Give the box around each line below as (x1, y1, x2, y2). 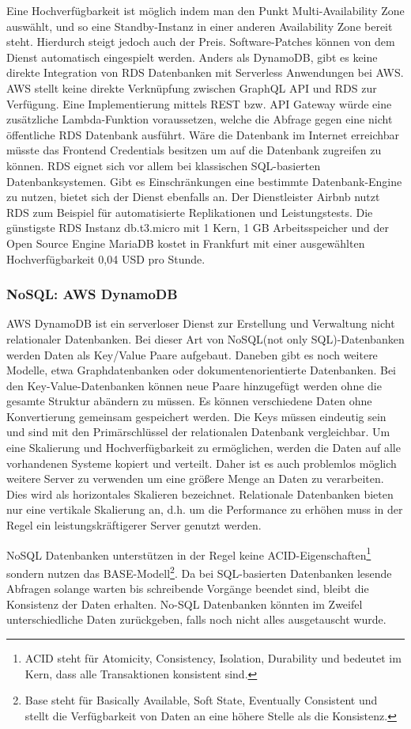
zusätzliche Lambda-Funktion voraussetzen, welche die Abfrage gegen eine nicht (6, 111, 393, 127)
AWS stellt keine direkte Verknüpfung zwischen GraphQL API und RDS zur (6, 79, 377, 96)
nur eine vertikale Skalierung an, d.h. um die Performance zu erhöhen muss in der (6, 501, 403, 518)
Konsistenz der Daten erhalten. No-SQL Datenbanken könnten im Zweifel (6, 595, 363, 612)
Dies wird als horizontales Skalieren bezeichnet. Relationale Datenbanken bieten (6, 485, 394, 502)
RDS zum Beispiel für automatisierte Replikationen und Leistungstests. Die (6, 203, 373, 220)
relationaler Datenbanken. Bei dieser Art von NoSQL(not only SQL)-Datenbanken (6, 330, 405, 347)
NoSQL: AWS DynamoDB (6, 284, 178, 304)
